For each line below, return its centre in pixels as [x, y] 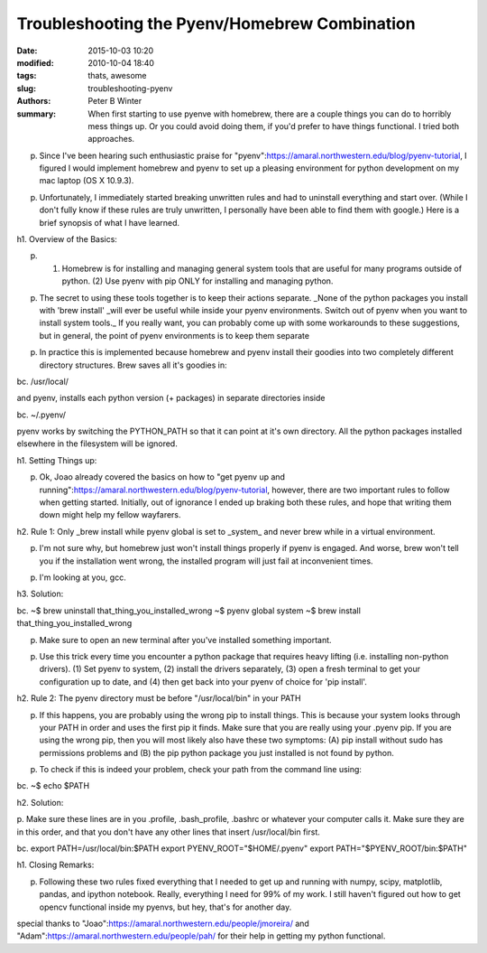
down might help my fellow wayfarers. [110, 515]
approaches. [111, 139]
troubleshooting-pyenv [130, 88]
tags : [27, 76]
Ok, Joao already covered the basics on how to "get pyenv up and [162, 477]
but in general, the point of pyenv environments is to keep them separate [175, 335]
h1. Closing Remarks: [55, 865]
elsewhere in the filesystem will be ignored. [97, 444]
